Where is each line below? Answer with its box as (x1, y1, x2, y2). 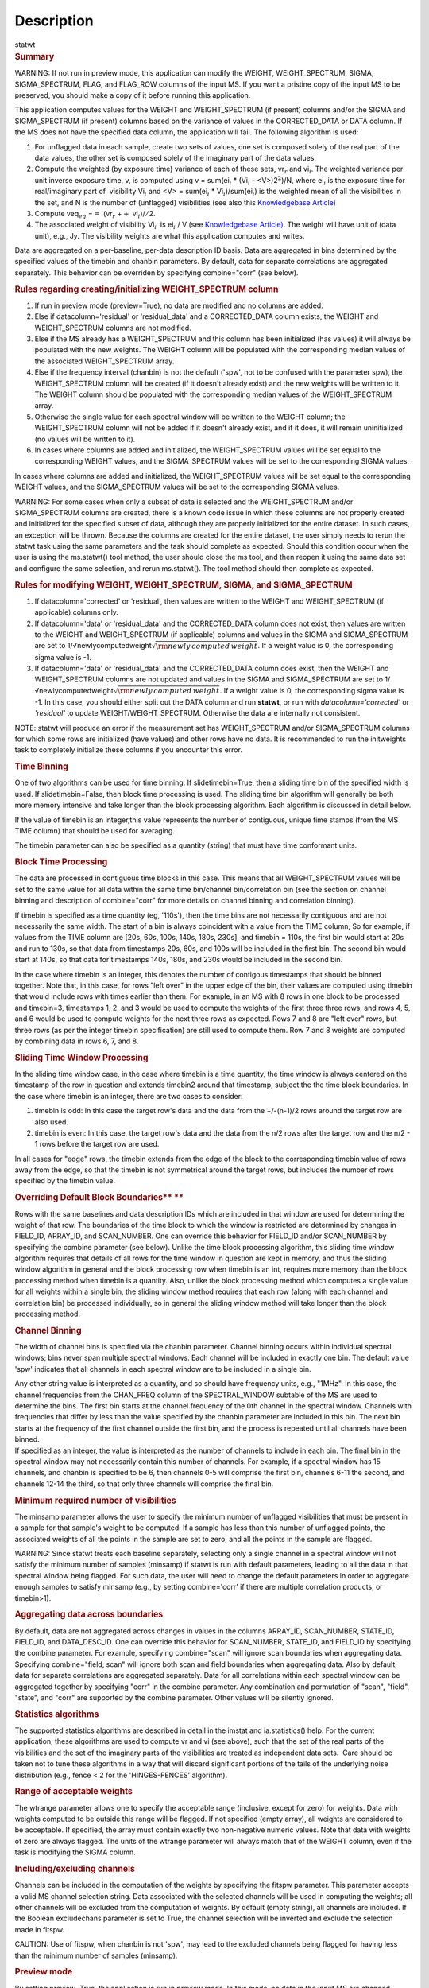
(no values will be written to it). (34, 434, 136, 444)
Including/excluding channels (14, 1863, 135, 1874)
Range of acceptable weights (14, 1786, 133, 1797)
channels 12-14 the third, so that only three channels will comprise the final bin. (14, 1479, 274, 1489)
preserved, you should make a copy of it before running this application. (14, 90, 251, 99)
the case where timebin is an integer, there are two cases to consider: (14, 1091, 243, 1101)
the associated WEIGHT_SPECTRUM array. (34, 356, 175, 366)
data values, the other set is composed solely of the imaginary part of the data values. (34, 153, 317, 162)
